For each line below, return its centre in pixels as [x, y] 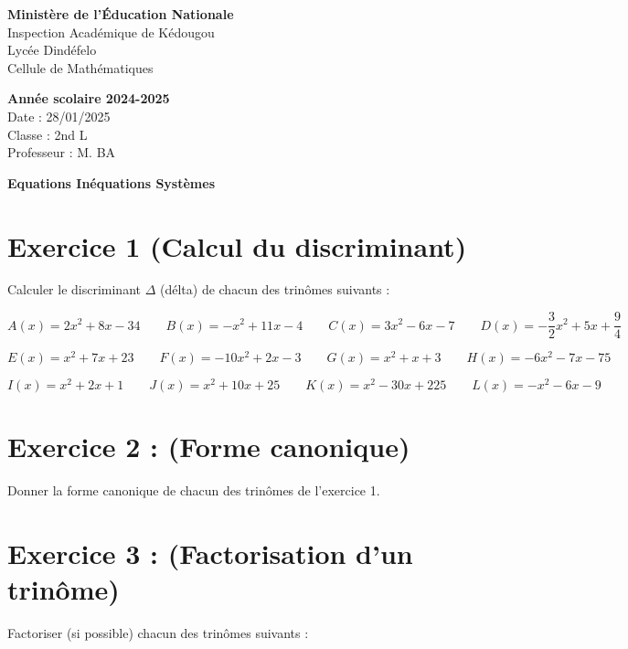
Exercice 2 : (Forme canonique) [209, 447]
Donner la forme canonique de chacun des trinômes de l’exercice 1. [194, 490]
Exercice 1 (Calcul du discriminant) [237, 245]
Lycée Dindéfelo [52, 50]
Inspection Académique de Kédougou [111, 32]
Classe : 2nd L [48, 134]
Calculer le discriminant [74, 289]
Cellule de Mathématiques [80, 67]
